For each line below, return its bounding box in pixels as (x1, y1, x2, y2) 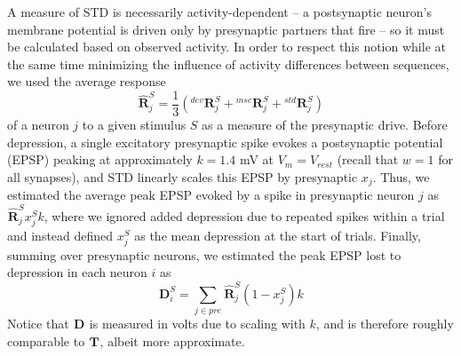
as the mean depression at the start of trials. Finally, (134, 225, 421, 244)
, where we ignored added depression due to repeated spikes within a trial (44, 206, 445, 225)
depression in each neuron (7, 263, 147, 281)
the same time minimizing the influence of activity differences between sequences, (7, 54, 449, 73)
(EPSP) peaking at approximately (7, 150, 193, 169)
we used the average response (7, 72, 166, 91)
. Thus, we (372, 167, 430, 186)
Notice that (7, 314, 69, 333)
